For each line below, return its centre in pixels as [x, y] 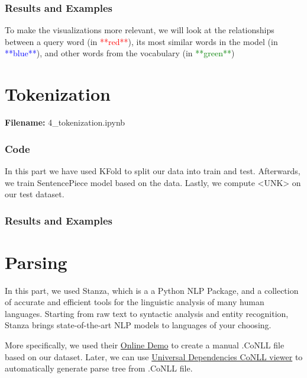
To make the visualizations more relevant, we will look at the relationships [140, 30]
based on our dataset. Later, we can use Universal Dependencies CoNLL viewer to [154, 356]
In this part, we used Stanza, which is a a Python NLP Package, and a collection [152, 290]
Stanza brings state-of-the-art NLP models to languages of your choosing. [138, 325]
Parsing [36, 262]
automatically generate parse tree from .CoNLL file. [99, 368]
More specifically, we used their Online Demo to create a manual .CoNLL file [145, 345]
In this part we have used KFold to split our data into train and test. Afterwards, [153, 170]
